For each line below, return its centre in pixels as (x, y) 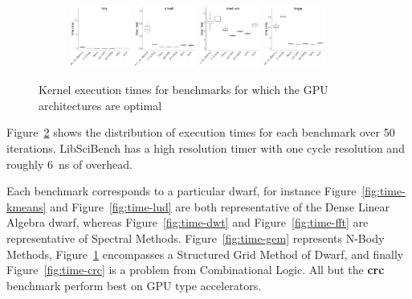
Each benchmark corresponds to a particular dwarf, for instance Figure (182, 191)
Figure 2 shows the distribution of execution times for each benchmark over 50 (201, 132)
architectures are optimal (100, 105)
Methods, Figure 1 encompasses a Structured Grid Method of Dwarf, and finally (205, 254)
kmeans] (27, 206)
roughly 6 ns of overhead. (69, 164)
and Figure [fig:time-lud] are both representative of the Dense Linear (220, 206)
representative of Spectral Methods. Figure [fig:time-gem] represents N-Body (196, 238)
